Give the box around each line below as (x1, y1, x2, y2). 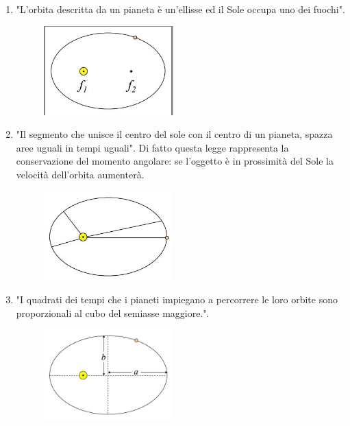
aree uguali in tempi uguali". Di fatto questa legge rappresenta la (16, 140, 289, 154)
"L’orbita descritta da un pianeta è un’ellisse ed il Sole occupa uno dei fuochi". (16, 2, 345, 16)
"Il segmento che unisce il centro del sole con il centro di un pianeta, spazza (16, 127, 333, 141)
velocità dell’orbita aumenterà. (16, 167, 145, 181)
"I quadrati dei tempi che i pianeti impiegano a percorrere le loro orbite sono (16, 292, 338, 307)
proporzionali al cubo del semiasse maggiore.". (16, 305, 210, 320)
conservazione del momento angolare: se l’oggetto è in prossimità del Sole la (16, 154, 334, 168)
